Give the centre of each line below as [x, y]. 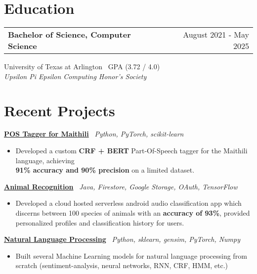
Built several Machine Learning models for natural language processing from [131, 255]
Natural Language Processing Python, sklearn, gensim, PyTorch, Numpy [122, 239]
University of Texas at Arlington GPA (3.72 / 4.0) [82, 67]
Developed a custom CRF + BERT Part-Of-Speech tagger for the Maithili [131, 151]
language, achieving [45, 160]
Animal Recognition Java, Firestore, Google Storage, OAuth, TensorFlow [121, 186]
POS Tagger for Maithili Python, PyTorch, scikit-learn [94, 134]
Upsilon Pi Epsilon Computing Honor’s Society [75, 76]
